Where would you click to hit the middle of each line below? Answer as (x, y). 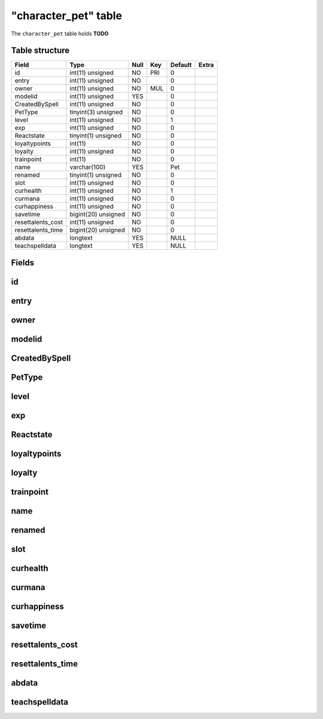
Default (181, 65)
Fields (23, 263)
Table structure (40, 51)
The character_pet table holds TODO (60, 34)
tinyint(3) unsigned (96, 112)
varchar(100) (88, 167)
